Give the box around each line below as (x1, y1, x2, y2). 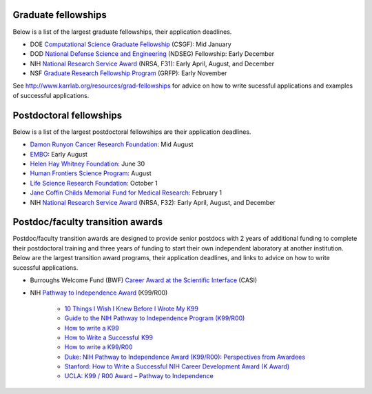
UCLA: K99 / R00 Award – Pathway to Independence (64, 372, 214, 380)
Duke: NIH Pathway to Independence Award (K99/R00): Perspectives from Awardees (64, 353, 306, 361)
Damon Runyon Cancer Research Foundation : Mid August (30, 140, 194, 148)
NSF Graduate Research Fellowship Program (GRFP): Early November (30, 69, 227, 77)
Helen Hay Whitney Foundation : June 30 (30, 159, 145, 168)
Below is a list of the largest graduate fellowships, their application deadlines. (12, 28, 232, 36)
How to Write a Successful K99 (64, 333, 153, 342)
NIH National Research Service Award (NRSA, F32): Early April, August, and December (30, 198, 276, 206)
